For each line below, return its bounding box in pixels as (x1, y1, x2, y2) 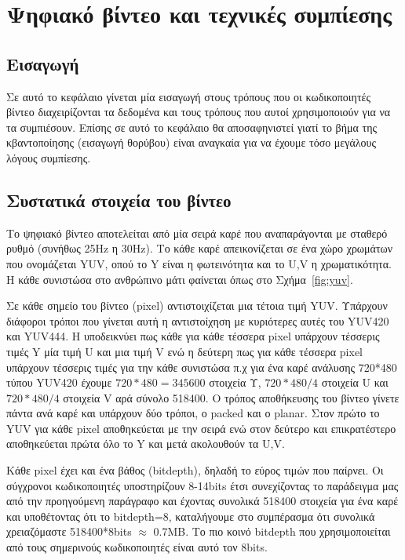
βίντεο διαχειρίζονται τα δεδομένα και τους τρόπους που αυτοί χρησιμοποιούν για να (6, 104, 391, 120)
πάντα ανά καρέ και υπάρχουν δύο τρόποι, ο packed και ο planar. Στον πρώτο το (6, 405, 380, 421)
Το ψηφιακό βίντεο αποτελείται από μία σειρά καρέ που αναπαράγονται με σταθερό (6, 224, 388, 241)
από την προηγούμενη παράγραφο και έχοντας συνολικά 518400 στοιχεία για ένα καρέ (6, 493, 399, 509)
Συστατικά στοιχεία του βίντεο (6, 187, 232, 212)
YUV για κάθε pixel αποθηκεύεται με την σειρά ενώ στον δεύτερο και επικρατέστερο (6, 420, 396, 436)
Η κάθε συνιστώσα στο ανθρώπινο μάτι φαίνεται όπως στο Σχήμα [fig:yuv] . (6, 271, 353, 287)
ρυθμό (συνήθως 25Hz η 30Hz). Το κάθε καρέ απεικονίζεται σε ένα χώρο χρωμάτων (6, 240, 393, 256)
